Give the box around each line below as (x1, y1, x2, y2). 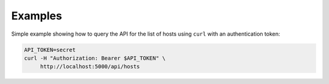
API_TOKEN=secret (24, 46, 76, 53)
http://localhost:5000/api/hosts (40, 63, 140, 70)
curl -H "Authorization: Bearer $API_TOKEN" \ (24, 54, 166, 62)
